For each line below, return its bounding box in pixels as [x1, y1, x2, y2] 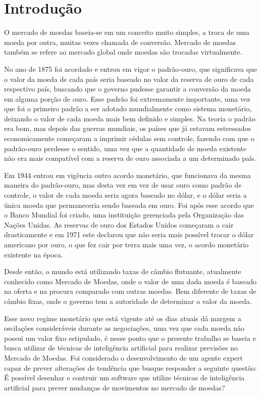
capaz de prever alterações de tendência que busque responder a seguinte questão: [4, 362, 257, 373]
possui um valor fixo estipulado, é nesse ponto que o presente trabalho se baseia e [4, 332, 256, 343]
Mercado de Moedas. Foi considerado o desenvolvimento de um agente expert [4, 352, 243, 363]
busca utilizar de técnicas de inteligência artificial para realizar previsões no [4, 342, 238, 353]
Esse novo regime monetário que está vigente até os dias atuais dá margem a [4, 313, 241, 323]
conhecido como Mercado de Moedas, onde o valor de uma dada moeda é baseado [4, 276, 256, 286]
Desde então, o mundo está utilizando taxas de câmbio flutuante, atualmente [4, 266, 241, 277]
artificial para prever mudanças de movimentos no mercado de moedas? [4, 382, 225, 392]
